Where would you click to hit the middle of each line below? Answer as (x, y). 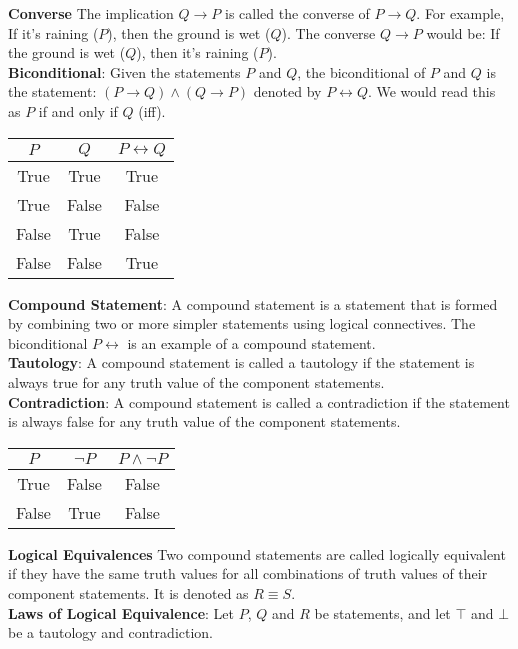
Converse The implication (91, 13)
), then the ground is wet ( (189, 32)
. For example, (460, 13)
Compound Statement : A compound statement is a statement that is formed (253, 303)
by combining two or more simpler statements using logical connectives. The (242, 323)
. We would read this (431, 91)
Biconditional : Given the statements (124, 71)
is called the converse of (297, 13)
